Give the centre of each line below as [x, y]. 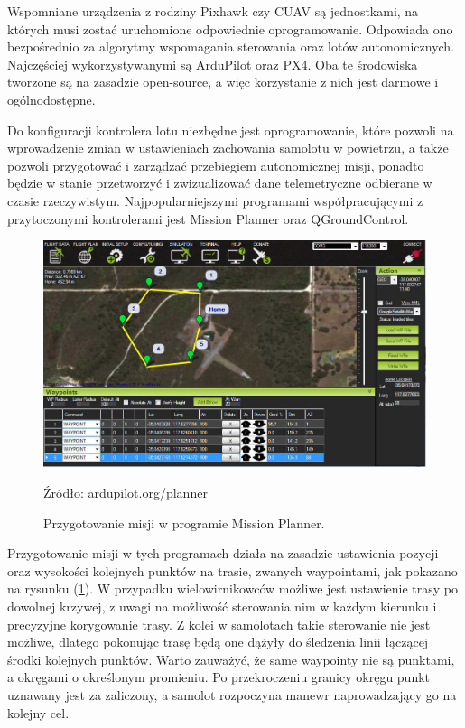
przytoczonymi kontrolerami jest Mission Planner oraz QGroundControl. [208, 218]
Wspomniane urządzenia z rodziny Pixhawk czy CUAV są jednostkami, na [213, 11]
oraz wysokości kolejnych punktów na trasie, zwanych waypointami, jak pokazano [232, 570]
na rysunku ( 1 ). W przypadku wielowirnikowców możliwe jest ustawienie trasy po [233, 588]
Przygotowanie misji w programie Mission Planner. [184, 523]
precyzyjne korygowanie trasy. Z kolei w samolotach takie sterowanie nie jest [219, 624]
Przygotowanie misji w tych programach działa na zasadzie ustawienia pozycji [223, 553]
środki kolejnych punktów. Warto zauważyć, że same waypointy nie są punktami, [231, 659]
